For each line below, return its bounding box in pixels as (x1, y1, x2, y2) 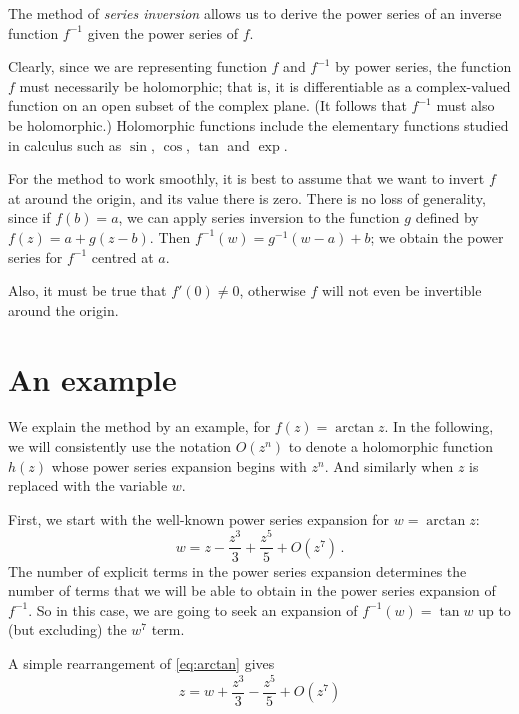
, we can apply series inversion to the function (118, 207, 400, 228)
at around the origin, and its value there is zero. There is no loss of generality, (8, 187, 486, 208)
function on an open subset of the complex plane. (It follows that (8, 95, 407, 116)
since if (8, 207, 51, 228)
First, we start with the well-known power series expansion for (8, 508, 390, 529)
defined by (415, 207, 479, 228)
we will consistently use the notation (8, 436, 232, 457)
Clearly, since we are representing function (8, 56, 267, 77)
